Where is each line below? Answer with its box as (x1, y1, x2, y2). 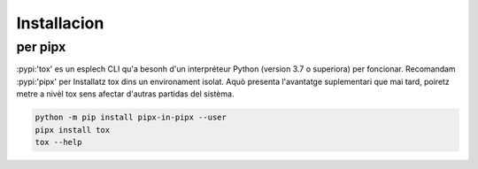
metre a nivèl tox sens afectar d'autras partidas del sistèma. (16, 88, 235, 99)
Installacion (16, 13, 104, 33)
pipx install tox (35, 125, 111, 134)
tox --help (35, 137, 82, 147)
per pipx (16, 39, 66, 55)
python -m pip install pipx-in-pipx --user (35, 112, 227, 123)
